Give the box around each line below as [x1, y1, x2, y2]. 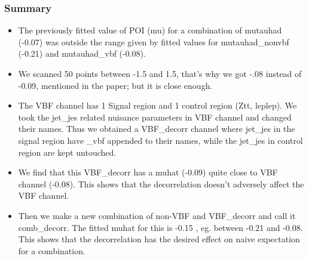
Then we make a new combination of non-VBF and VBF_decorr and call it [18, 209, 296, 221]
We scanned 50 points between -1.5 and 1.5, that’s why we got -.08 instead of [18, 67, 302, 79]
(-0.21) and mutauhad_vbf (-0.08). [18, 47, 146, 60]
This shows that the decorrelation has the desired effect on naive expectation [18, 233, 300, 245]
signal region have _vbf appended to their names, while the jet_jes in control [18, 134, 303, 146]
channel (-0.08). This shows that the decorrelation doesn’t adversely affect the [18, 177, 304, 190]
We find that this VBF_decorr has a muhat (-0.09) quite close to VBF [18, 166, 278, 178]
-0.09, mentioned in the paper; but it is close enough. [18, 79, 213, 91]
